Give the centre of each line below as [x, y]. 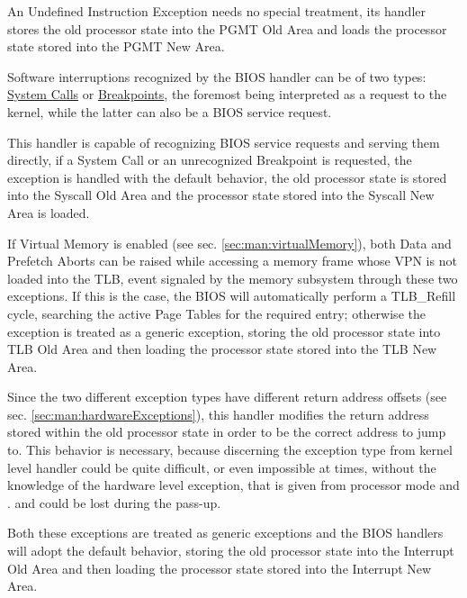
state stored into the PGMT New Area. [116, 46]
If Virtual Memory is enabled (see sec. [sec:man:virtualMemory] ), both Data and [229, 243]
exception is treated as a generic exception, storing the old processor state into [224, 331]
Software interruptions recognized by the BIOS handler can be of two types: [217, 76]
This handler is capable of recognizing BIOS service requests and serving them [224, 142]
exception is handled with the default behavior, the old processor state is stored [227, 177]
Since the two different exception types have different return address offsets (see [227, 397]
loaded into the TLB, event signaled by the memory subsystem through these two [233, 278]
